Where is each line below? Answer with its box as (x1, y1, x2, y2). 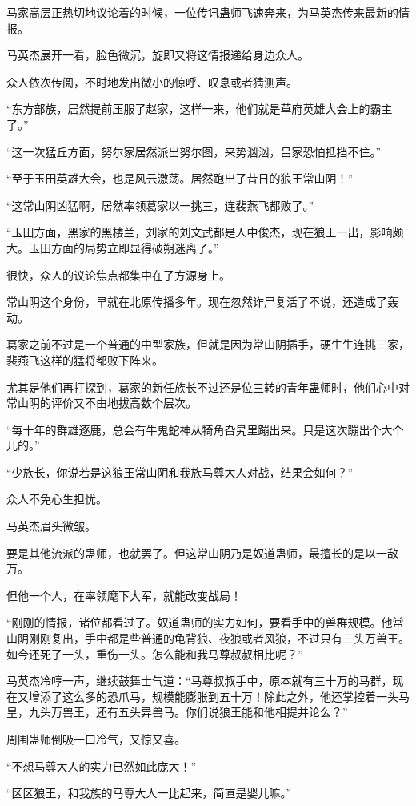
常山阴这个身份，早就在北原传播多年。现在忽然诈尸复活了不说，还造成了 (6, 293, 387, 310)
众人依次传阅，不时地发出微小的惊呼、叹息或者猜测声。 (6, 73, 298, 90)
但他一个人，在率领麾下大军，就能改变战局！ (6, 586, 242, 603)
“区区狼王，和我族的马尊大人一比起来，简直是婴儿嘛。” (6, 784, 292, 801)
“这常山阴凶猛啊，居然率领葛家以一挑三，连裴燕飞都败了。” (6, 196, 314, 213)
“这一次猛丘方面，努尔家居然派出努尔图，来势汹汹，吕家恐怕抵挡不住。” (6, 143, 382, 159)
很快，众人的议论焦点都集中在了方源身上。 (6, 266, 230, 283)
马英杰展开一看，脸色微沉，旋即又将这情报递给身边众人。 (6, 46, 309, 63)
